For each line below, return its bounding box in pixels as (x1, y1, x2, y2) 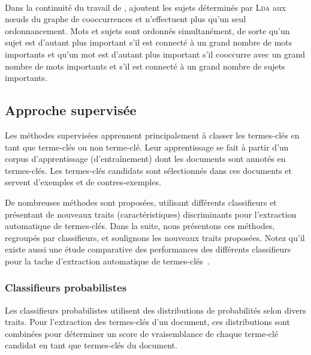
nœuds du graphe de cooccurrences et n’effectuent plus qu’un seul (5, 13, 246, 25)
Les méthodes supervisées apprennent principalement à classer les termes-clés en (5, 128, 300, 141)
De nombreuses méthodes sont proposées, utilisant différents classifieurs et (5, 195, 277, 208)
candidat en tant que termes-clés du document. (5, 339, 177, 351)
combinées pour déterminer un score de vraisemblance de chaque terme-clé (5, 327, 279, 339)
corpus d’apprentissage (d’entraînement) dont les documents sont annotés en (5, 152, 286, 165)
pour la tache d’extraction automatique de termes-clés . (5, 254, 210, 267)
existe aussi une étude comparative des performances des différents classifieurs (5, 243, 291, 255)
